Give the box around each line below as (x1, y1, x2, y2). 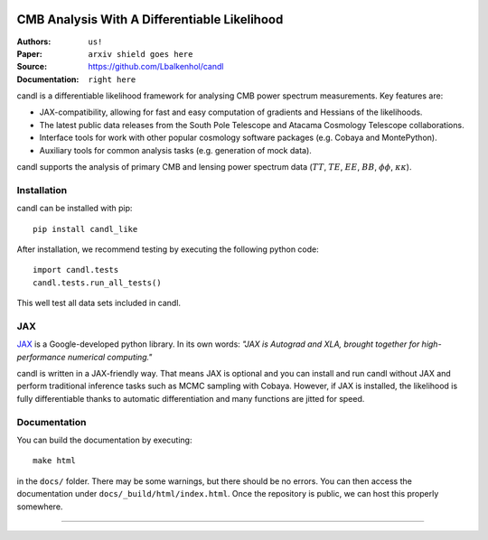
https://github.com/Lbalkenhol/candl (88, 61, 224, 72)
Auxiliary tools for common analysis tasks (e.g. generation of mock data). (39, 144, 312, 155)
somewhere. (16, 501, 63, 512)
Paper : (16, 48, 42, 59)
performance (16, 351, 67, 362)
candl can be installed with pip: (16, 203, 133, 214)
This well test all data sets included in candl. (16, 298, 181, 309)
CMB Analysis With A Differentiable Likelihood (16, 12, 284, 27)
